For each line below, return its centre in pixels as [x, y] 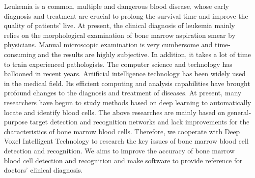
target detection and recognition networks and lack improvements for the [140, 122]
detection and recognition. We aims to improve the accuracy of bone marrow [119, 150]
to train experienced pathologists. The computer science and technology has [118, 64]
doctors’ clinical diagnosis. [43, 170]
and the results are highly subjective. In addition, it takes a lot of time [144, 54]
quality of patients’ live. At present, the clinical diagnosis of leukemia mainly [120, 25]
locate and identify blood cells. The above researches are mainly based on [114, 112]
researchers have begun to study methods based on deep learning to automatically [127, 102]
